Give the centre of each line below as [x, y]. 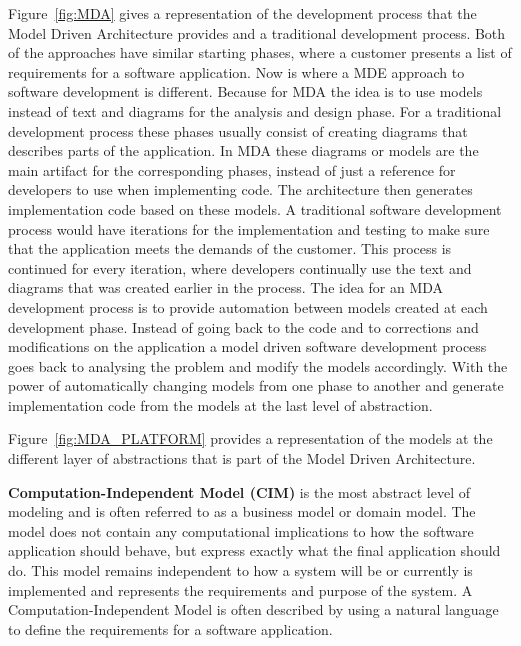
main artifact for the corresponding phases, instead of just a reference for [232, 169]
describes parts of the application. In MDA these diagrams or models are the [243, 150]
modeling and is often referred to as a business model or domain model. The [242, 511]
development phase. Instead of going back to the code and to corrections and [243, 326]
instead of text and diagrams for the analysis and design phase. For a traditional [255, 110]
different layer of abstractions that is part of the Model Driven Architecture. [242, 458]
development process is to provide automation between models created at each [248, 306]
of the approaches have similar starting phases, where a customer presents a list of [260, 52]
